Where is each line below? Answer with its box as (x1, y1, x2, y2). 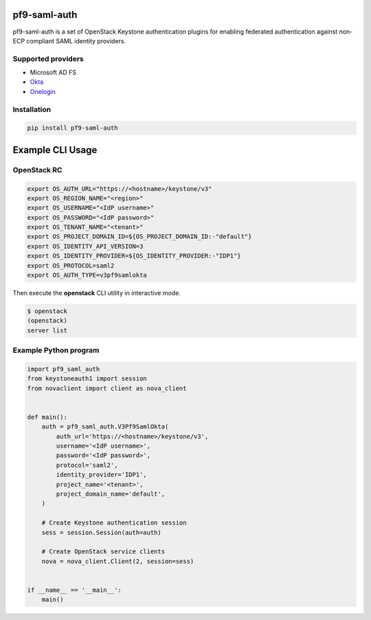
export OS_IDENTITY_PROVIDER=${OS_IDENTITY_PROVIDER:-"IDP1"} (27, 252, 241, 260)
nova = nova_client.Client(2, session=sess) (41, 557, 194, 565)
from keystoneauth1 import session (27, 375, 147, 382)
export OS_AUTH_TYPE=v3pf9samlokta (27, 271, 147, 279)
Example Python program (12, 345, 100, 355)
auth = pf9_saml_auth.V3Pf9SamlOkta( (41, 423, 169, 430)
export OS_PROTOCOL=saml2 (27, 262, 115, 269)
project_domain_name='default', (56, 490, 165, 498)
